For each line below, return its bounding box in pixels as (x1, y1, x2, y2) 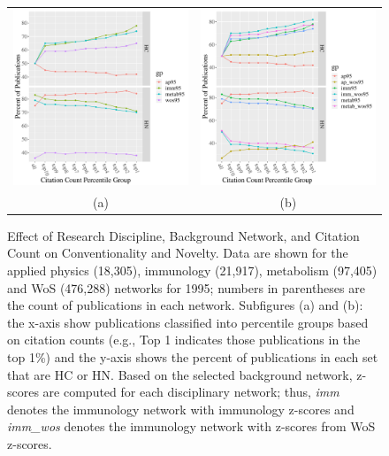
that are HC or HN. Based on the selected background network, (7, 365, 353, 383)
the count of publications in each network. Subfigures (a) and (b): (7, 296, 363, 314)
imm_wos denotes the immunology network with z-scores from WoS (7, 417, 376, 436)
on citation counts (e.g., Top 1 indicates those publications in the (7, 330, 361, 349)
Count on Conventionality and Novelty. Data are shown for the (7, 243, 348, 262)
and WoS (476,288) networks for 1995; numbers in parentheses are (7, 278, 365, 297)
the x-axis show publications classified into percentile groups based (7, 313, 369, 331)
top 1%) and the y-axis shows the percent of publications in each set (7, 347, 378, 366)
